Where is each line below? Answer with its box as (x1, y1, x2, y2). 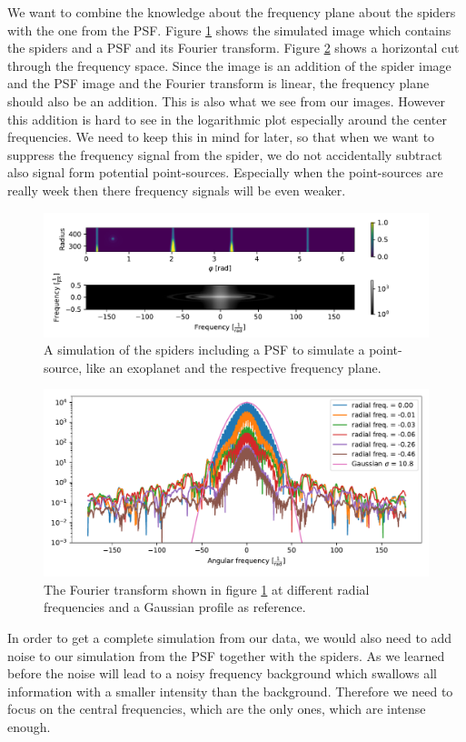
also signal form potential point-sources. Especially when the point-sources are (7, 163, 443, 182)
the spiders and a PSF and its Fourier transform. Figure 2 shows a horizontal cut (7, 38, 460, 57)
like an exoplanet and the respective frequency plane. (85, 357, 382, 376)
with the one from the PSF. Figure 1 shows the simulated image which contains (7, 20, 451, 39)
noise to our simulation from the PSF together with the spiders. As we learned (7, 646, 445, 665)
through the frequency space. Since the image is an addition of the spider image (7, 55, 451, 75)
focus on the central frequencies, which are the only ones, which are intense (7, 699, 426, 718)
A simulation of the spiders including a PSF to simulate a (44, 340, 365, 359)
